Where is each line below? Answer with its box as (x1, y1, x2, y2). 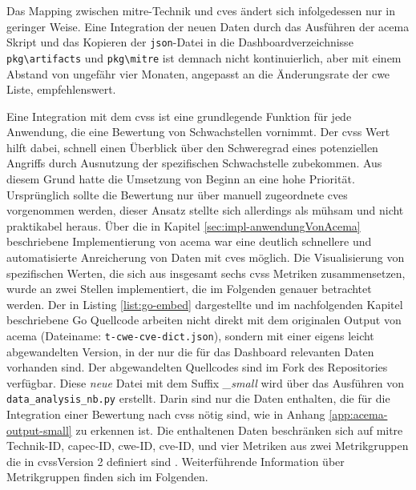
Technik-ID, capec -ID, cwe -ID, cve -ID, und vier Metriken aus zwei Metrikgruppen (6, 437, 409, 454)
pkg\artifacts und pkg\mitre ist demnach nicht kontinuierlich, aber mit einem (6, 49, 402, 66)
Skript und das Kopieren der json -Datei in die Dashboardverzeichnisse (6, 34, 353, 50)
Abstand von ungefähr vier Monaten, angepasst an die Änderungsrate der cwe (6, 65, 390, 82)
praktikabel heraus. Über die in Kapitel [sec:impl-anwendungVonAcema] (6, 217, 361, 234)
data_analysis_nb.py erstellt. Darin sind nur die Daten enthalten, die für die (6, 390, 390, 407)
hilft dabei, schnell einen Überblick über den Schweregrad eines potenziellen (6, 139, 378, 155)
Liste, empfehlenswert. (6, 81, 116, 98)
